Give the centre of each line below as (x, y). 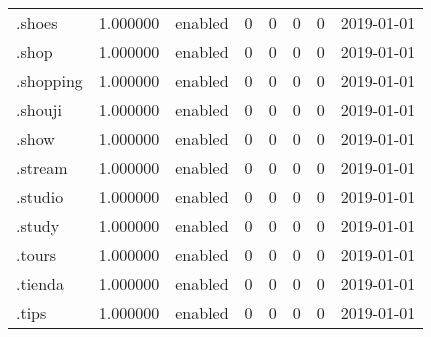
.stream (42, 167)
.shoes (37, 22)
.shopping (49, 80)
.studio (40, 196)
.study (38, 225)
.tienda (40, 283)
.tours (36, 254)
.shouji (39, 109)
